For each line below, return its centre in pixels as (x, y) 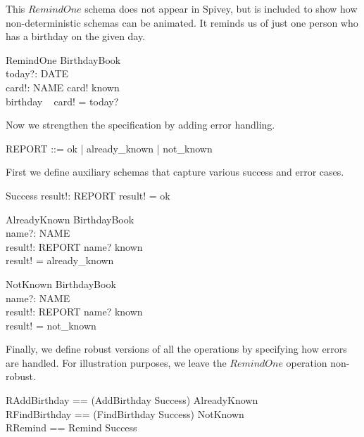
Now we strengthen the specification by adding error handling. (140, 125)
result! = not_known (51, 325)
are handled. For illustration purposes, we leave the (116, 362)
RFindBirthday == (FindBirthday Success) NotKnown (125, 413)
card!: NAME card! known (63, 87)
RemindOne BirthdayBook (63, 59)
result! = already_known (60, 260)
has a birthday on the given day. (76, 36)
